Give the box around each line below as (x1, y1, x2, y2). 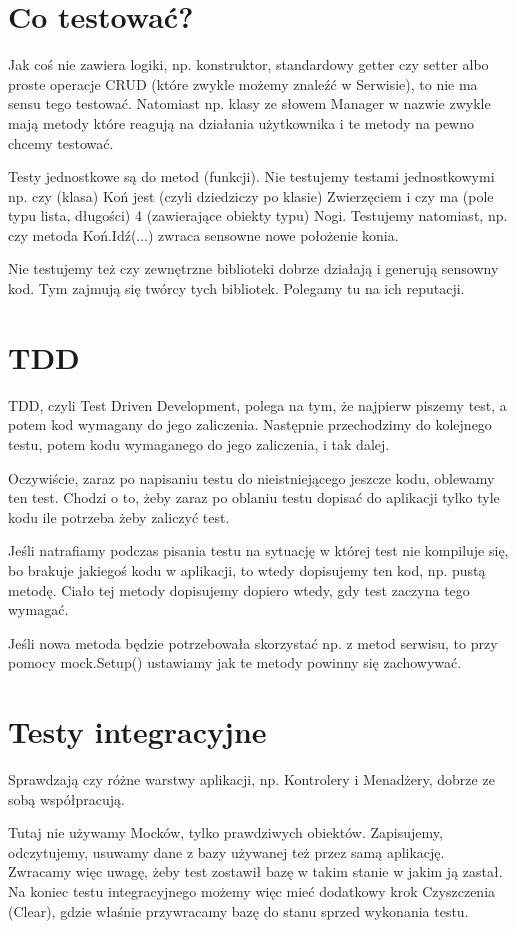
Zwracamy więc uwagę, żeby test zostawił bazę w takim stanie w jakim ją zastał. (8, 861, 503, 882)
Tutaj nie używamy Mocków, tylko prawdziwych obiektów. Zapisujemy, (8, 822, 443, 843)
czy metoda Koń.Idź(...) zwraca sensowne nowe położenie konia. (8, 224, 399, 245)
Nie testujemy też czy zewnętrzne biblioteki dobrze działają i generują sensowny (8, 258, 499, 279)
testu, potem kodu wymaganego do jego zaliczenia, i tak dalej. (8, 433, 390, 454)
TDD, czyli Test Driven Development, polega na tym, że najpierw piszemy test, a (8, 394, 507, 415)
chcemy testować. (8, 132, 114, 153)
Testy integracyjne (8, 711, 267, 752)
